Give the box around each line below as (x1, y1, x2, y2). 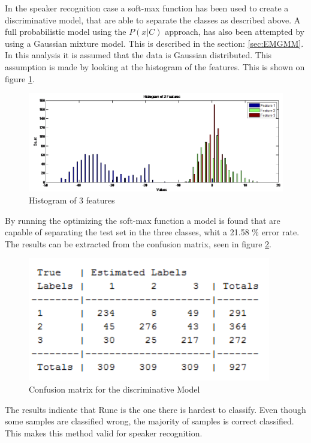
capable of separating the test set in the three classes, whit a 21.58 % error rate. (5, 226, 300, 238)
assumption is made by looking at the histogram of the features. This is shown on (5, 60, 305, 73)
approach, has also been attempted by (165, 25, 304, 38)
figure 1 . (5, 72, 35, 85)
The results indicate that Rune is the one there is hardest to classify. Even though (5, 403, 306, 415)
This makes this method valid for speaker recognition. (5, 426, 203, 439)
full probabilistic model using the (5, 25, 126, 38)
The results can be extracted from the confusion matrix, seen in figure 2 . (5, 237, 272, 250)
